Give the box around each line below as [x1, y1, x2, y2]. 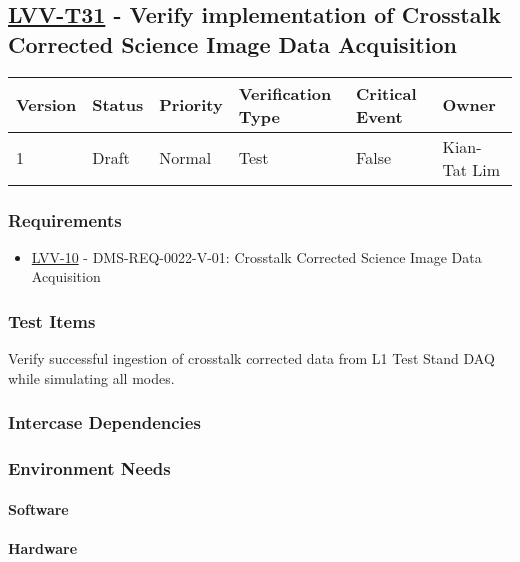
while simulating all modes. [8, 367, 175, 388]
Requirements [8, 207, 122, 232]
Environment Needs [8, 456, 171, 481]
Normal [159, 146, 212, 170]
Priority [159, 93, 223, 117]
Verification [238, 81, 332, 105]
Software [8, 498, 69, 519]
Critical [356, 81, 417, 105]
